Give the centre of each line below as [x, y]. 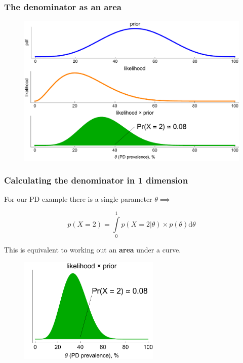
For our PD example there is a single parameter [78, 199]
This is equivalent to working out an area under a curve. [93, 250]
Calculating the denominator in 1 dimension [96, 180]
